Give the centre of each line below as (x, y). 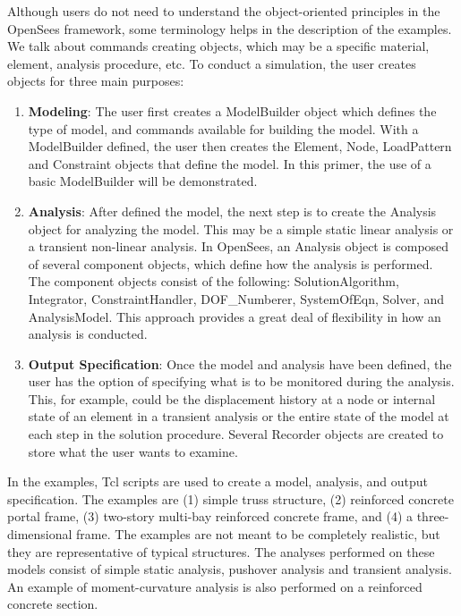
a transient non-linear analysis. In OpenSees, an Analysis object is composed (239, 246)
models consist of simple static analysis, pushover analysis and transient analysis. (230, 569)
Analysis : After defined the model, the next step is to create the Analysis (232, 211)
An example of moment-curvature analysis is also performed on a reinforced (215, 586)
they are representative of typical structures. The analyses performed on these (221, 551)
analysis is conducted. (88, 334)
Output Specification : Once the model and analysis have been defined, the (240, 363)
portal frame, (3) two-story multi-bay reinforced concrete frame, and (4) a (210, 516)
